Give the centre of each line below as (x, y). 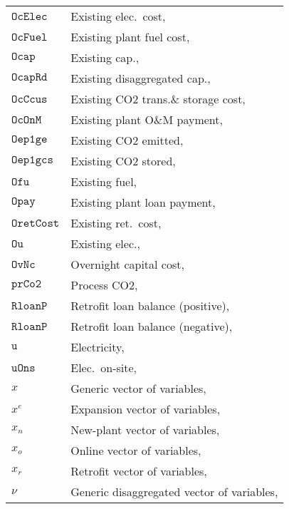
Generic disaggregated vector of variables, (174, 492)
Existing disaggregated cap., (141, 78)
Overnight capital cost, (127, 264)
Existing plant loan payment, (143, 202)
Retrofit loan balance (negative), (152, 326)
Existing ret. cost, (116, 223)
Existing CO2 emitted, (127, 140)
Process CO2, (104, 285)
